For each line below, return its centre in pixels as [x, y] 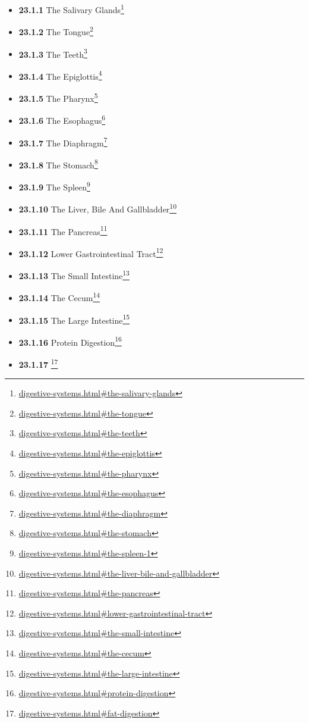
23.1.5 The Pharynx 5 [58, 97]
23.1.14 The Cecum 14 [59, 297]
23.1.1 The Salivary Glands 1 [71, 9]
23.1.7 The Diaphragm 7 [63, 142]
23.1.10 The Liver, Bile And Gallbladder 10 [98, 208]
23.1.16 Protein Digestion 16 [70, 341]
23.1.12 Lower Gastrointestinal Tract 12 [91, 252]
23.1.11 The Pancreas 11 [63, 230]
